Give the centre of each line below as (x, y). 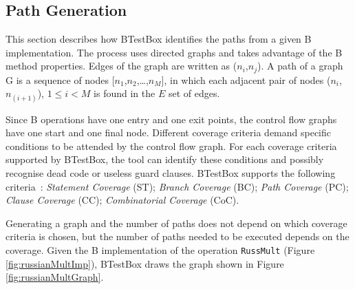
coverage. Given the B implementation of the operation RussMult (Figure (160, 249)
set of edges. (194, 93)
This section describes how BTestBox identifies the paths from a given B (159, 39)
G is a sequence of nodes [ (60, 79)
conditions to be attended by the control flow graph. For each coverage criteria (171, 146)
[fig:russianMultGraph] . (55, 277)
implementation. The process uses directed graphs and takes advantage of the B (174, 52)
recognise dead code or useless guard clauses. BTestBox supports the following (171, 173)
